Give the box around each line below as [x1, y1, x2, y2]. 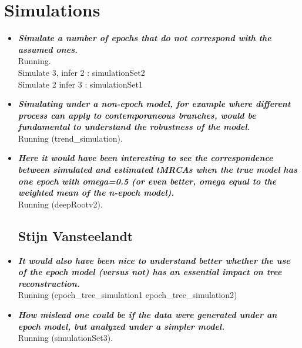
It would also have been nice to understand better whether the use [18, 254, 290, 266]
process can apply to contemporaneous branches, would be [18, 109, 256, 121]
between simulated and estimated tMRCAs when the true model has [18, 163, 297, 176]
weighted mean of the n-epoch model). [18, 186, 175, 199]
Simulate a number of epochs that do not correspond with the [18, 32, 271, 44]
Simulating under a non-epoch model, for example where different [18, 98, 291, 110]
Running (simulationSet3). [18, 332, 113, 344]
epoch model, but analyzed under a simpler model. [18, 320, 225, 332]
